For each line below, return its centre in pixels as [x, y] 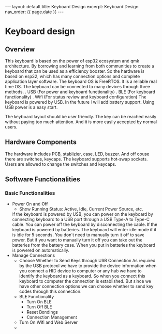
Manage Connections [33, 255]
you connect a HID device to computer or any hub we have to [80, 270]
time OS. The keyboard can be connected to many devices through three [78, 87]
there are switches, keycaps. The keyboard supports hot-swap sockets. [76, 159]
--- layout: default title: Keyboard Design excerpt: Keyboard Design [72, 7]
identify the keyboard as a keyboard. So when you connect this [82, 276]
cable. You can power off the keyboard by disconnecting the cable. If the [85, 224]
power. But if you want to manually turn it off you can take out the [77, 240]
